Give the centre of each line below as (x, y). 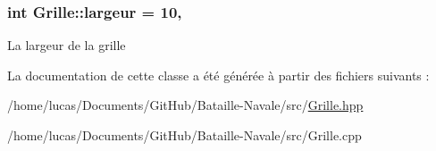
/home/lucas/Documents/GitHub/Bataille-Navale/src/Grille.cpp (184, 135)
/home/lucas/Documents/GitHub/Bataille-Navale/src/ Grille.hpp (185, 105)
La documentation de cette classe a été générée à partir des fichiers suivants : (218, 75)
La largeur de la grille (67, 45)
